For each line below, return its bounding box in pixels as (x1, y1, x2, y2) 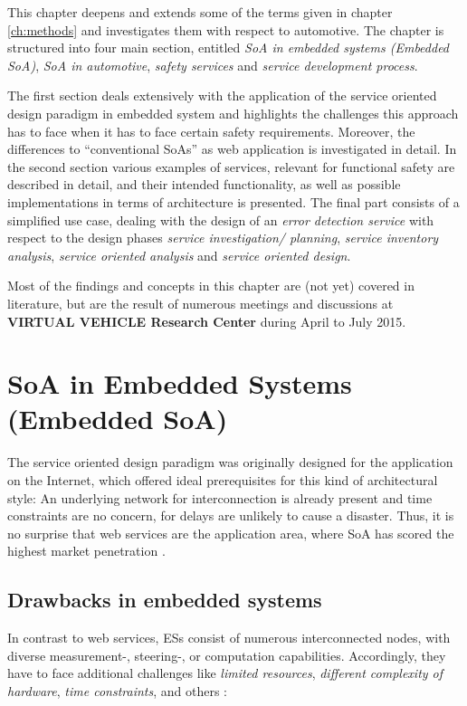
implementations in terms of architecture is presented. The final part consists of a (7, 192, 460, 211)
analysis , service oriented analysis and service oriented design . (7, 245, 351, 264)
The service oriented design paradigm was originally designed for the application (7, 453, 453, 472)
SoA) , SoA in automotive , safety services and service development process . (7, 55, 418, 74)
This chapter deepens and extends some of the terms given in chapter (7, 3, 393, 21)
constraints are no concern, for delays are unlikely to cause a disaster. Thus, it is (7, 506, 454, 525)
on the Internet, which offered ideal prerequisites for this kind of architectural (7, 471, 438, 489)
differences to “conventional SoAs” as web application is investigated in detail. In (7, 139, 457, 158)
